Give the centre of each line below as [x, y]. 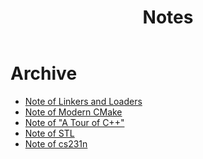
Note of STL [49, 133]
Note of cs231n [56, 143]
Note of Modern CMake [73, 112]
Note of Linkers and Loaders [83, 101]
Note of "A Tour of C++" [74, 122]
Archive [44, 73]
